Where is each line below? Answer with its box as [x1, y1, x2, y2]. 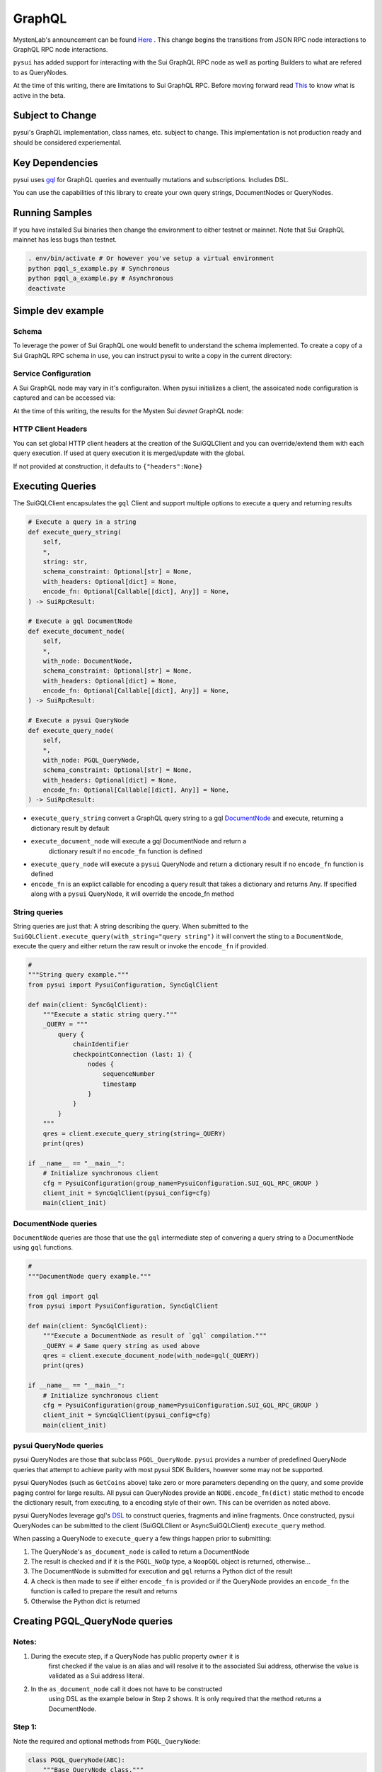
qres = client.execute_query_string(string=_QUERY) [42, 1129, 226, 1138]
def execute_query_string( [28, 528, 122, 536]
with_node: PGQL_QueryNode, [42, 756, 141, 764]
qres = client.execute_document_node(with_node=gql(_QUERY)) [42, 1351, 260, 1359]
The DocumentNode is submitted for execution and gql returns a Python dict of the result [30, 1567, 293, 1576]
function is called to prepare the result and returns [30, 1587, 178, 1596]
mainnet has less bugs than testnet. [13, 235, 117, 244]
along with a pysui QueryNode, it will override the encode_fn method [30, 890, 235, 898]
